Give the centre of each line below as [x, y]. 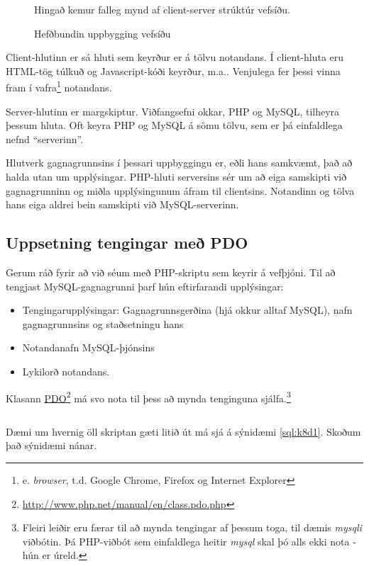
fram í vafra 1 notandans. [59, 86]
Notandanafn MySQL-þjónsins [88, 347]
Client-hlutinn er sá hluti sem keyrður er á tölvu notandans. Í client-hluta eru [175, 57]
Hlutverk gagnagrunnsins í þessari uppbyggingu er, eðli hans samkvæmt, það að [179, 163]
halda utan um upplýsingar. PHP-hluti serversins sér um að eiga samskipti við [176, 176]
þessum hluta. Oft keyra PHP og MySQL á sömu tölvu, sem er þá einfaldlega [174, 125]
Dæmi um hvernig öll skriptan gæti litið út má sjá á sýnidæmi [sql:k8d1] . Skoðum [183, 431]
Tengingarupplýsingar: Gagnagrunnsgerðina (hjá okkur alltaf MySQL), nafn [187, 310]
